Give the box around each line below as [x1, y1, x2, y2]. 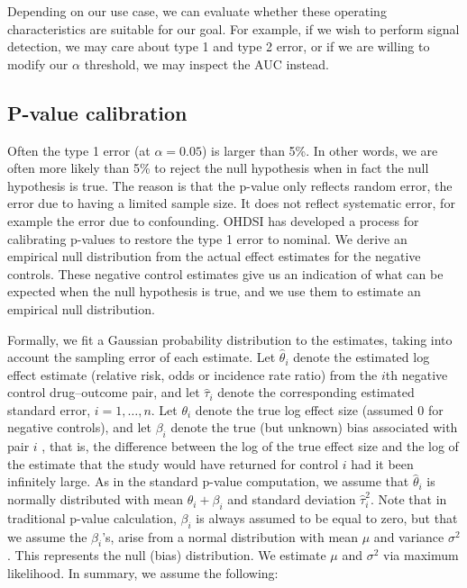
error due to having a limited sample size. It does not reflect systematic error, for [7, 194, 455, 213]
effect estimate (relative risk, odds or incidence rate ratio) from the [7, 365, 378, 384]
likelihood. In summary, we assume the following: [7, 564, 279, 583]
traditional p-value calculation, [7, 508, 177, 527]
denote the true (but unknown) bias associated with [170, 418, 458, 437]
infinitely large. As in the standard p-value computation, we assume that [7, 472, 409, 491]
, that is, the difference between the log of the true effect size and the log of [41, 437, 459, 456]
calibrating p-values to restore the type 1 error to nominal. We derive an [7, 229, 407, 248]
